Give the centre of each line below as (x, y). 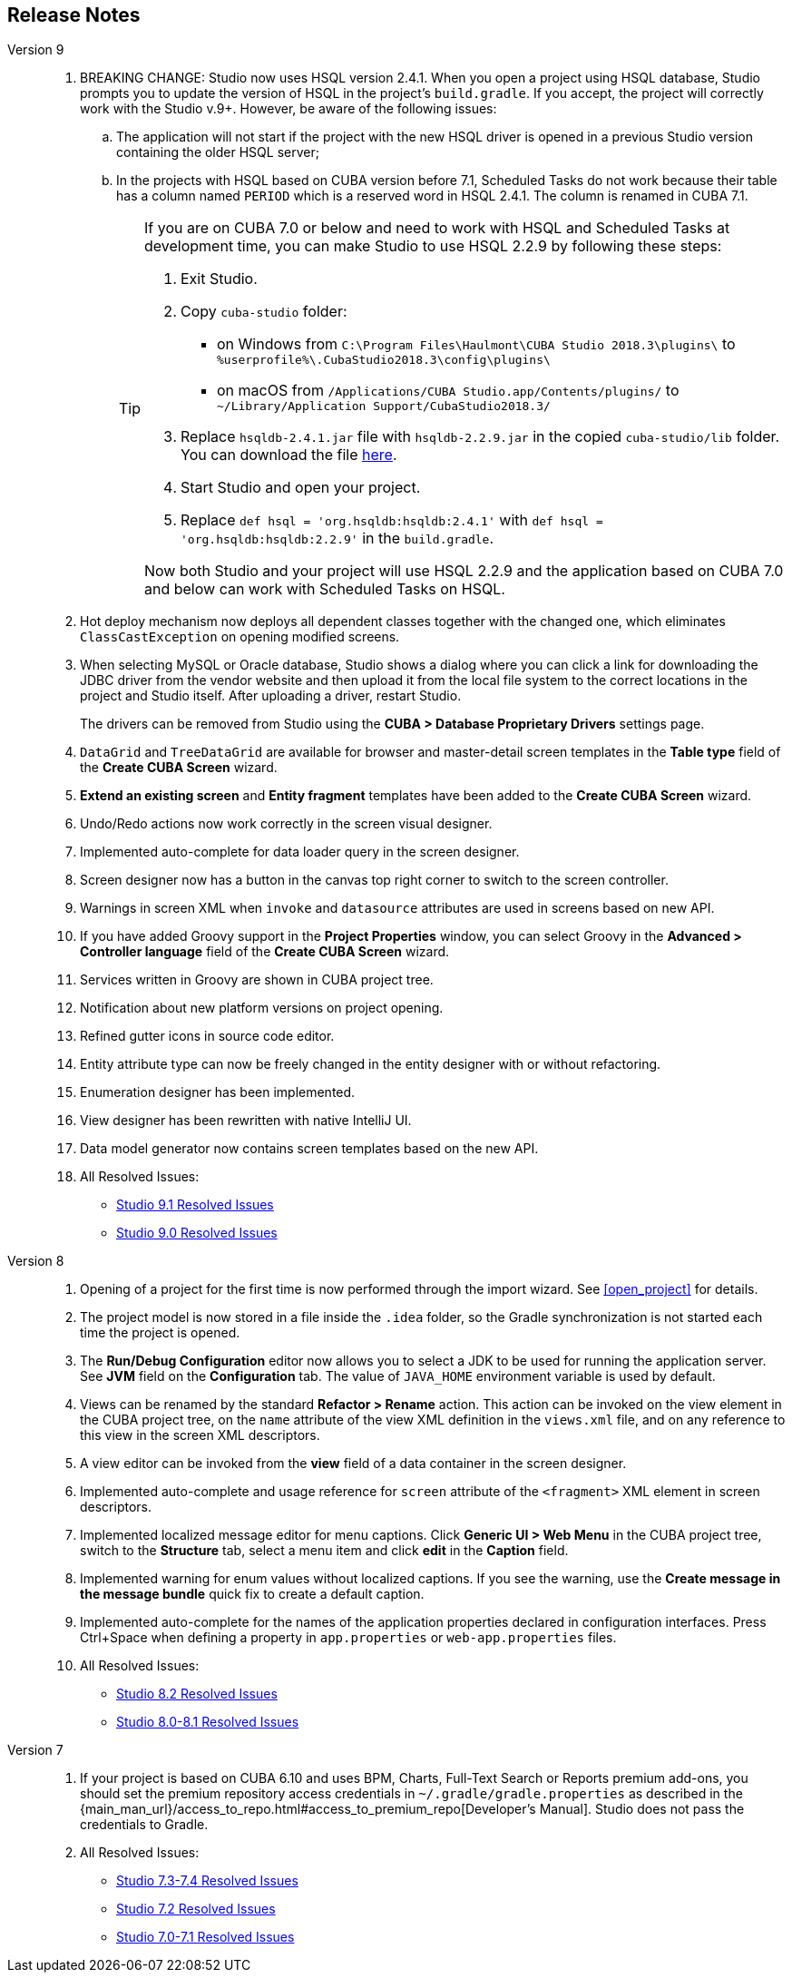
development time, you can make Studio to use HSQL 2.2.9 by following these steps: (433, 246)
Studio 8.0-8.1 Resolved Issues (208, 1722)
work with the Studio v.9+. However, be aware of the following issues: (288, 109)
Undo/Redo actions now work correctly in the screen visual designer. (286, 824)
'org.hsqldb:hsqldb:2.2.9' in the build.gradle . (337, 539)
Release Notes (74, 15)
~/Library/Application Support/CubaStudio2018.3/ (384, 406)
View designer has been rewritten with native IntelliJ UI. (246, 1121)
